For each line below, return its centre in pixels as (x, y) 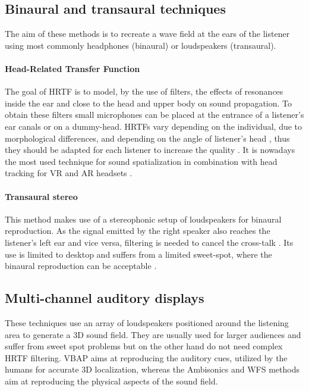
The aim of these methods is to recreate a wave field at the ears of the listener (147, 34)
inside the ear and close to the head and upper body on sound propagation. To (149, 103)
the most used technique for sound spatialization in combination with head (141, 161)
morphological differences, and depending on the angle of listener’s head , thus (147, 138)
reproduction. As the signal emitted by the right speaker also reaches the (138, 231)
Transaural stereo (41, 196)
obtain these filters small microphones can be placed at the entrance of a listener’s (154, 115)
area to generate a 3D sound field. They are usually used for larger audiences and (153, 334)
